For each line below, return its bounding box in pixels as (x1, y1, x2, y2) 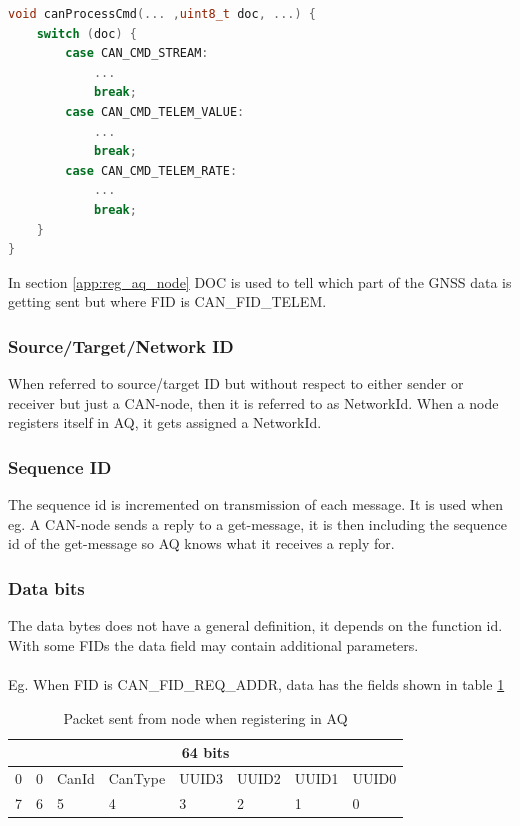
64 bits (181, 742, 230, 763)
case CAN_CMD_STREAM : (65, 46, 209, 61)
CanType (108, 767, 166, 788)
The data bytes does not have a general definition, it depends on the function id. (8, 615, 503, 636)
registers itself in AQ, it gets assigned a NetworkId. (8, 412, 322, 433)
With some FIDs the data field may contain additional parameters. (8, 634, 419, 655)
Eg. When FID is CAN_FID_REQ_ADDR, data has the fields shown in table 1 (8, 673, 505, 694)
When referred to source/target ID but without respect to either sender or (8, 373, 464, 394)
